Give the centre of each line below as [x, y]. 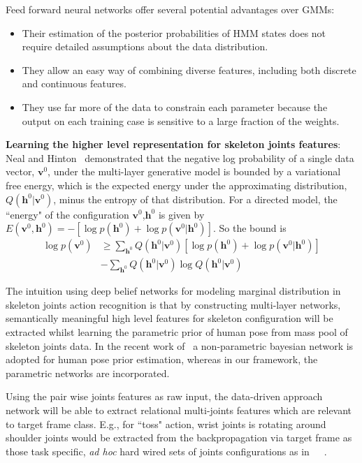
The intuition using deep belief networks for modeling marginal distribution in [173, 291]
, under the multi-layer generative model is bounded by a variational [194, 171]
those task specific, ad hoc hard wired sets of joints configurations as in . [166, 451]
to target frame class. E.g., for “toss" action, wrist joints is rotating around [166, 424]
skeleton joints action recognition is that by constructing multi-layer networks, [173, 304]
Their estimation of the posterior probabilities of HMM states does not [174, 32]
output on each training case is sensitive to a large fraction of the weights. [181, 120]
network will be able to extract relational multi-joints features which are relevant [179, 410]
